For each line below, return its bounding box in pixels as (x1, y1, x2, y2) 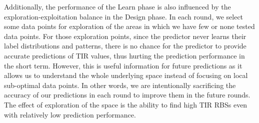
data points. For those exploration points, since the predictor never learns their (4, 30, 246, 41)
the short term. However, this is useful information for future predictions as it (4, 60, 242, 70)
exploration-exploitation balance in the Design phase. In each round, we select (4, 11, 243, 21)
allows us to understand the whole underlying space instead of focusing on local (4, 70, 248, 80)
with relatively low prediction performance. (4, 109, 136, 119)
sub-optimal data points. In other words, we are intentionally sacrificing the (4, 79, 236, 90)
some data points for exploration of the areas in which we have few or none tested (4, 21, 255, 31)
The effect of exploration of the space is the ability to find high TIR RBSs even (4, 99, 247, 109)
